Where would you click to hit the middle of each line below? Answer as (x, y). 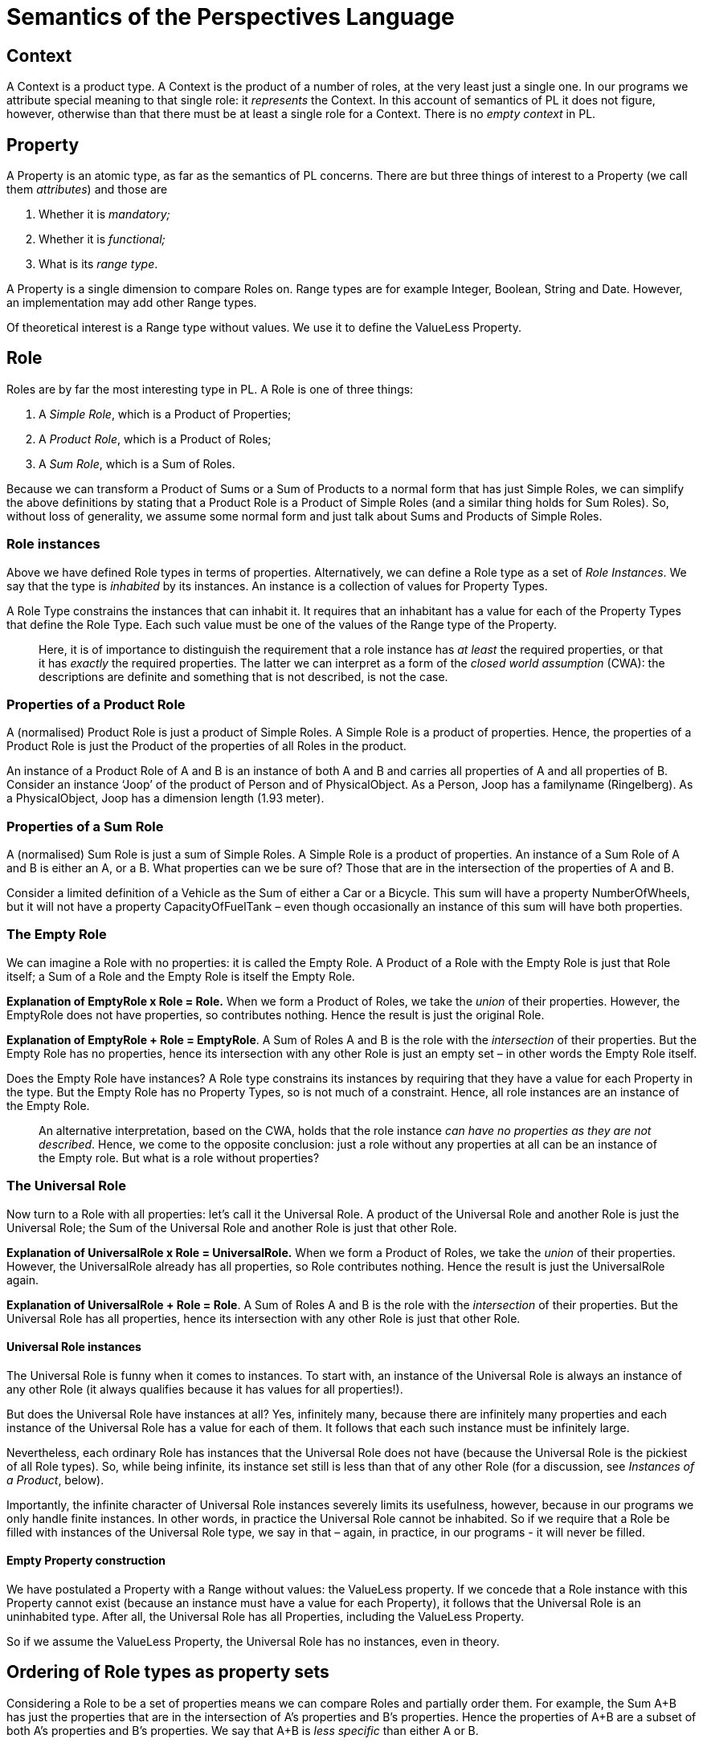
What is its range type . (98, 264)
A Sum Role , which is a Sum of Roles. (137, 463)
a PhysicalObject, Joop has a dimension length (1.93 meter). (166, 798)
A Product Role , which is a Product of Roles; (155, 439)
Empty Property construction (86, 1561)
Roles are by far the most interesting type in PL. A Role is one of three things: (210, 389)
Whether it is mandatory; (104, 214)
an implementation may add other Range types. (132, 303)
